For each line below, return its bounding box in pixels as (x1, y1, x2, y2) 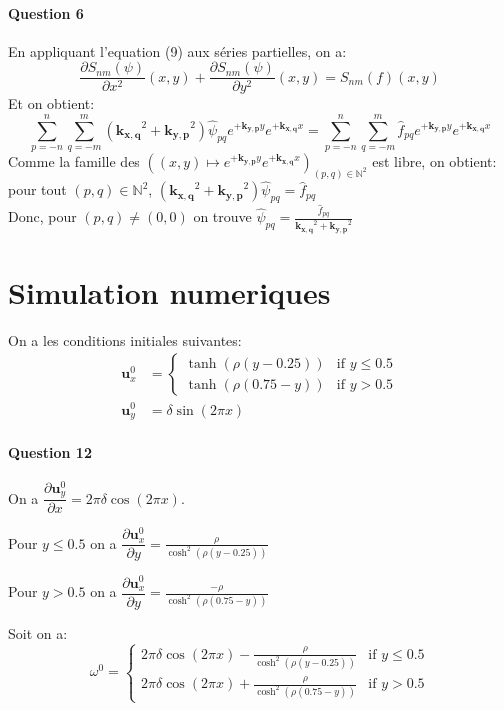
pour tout (8, 179, 67, 200)
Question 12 (8, 441, 92, 462)
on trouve (193, 206, 252, 227)
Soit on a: (8, 622, 68, 643)
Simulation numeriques (8, 271, 331, 312)
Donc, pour (8, 206, 77, 227)
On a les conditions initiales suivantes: (8, 329, 242, 350)
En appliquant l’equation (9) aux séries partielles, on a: (8, 40, 347, 61)
